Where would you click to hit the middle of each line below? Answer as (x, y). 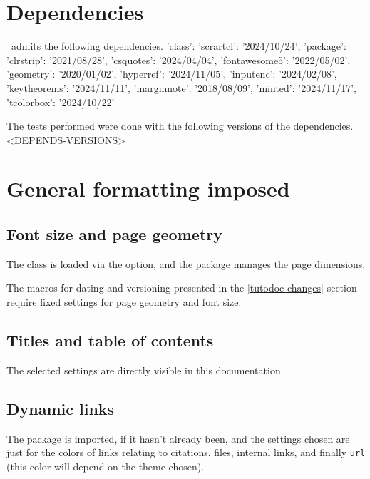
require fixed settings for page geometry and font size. (124, 302)
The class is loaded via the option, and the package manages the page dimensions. (186, 263)
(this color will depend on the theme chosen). (106, 466)
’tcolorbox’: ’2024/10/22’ (61, 102)
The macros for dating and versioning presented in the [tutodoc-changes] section (182, 288)
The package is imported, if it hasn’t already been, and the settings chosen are (178, 438)
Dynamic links (61, 408)
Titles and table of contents (110, 340)
